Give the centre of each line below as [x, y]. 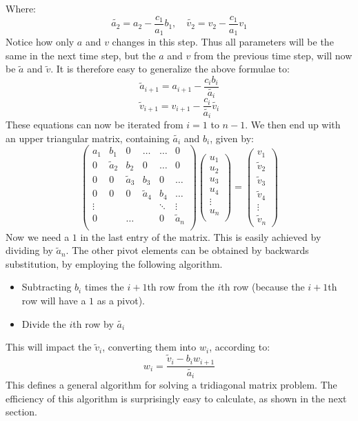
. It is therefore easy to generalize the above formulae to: [170, 69]
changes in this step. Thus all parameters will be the [223, 42]
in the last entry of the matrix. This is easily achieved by [201, 236]
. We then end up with [293, 125]
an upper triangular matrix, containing [88, 138]
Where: [21, 8]
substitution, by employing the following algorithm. [114, 263]
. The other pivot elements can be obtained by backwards [187, 250]
